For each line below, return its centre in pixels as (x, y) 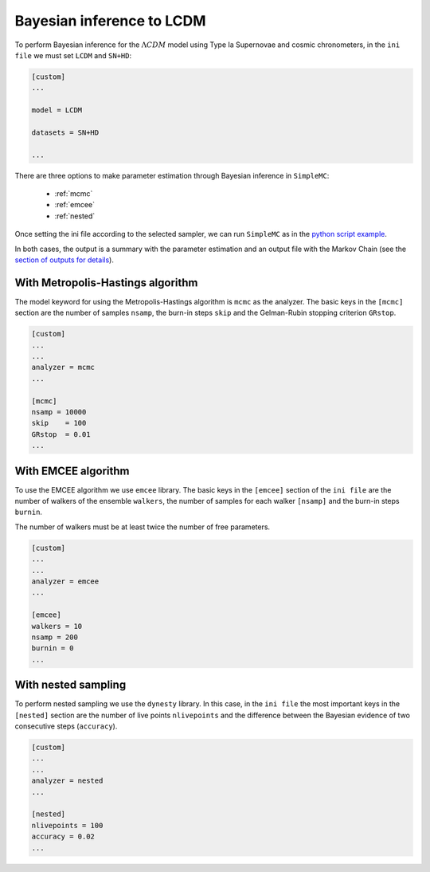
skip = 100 (59, 423)
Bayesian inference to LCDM (110, 21)
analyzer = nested (67, 781)
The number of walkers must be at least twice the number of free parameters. (143, 527)
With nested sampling (70, 685)
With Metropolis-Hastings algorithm (106, 283)
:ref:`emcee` (75, 205)
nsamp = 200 (55, 637)
